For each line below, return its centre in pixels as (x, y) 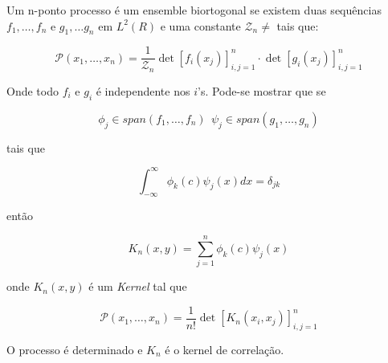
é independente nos (143, 90)
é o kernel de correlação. (225, 349)
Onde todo (33, 90)
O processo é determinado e (75, 349)
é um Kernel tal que (138, 286)
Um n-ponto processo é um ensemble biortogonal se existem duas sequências (194, 10)
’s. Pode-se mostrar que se (262, 90)
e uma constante (200, 25)
